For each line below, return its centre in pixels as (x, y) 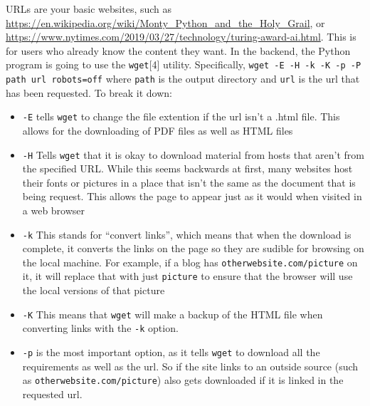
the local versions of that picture (94, 290)
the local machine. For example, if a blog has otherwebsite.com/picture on (190, 262)
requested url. (52, 394)
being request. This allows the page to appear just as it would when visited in (192, 196)
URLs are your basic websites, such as (89, 9)
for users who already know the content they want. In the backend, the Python (178, 50)
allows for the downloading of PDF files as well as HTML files (158, 130)
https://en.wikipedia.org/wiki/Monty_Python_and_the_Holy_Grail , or (165, 22)
